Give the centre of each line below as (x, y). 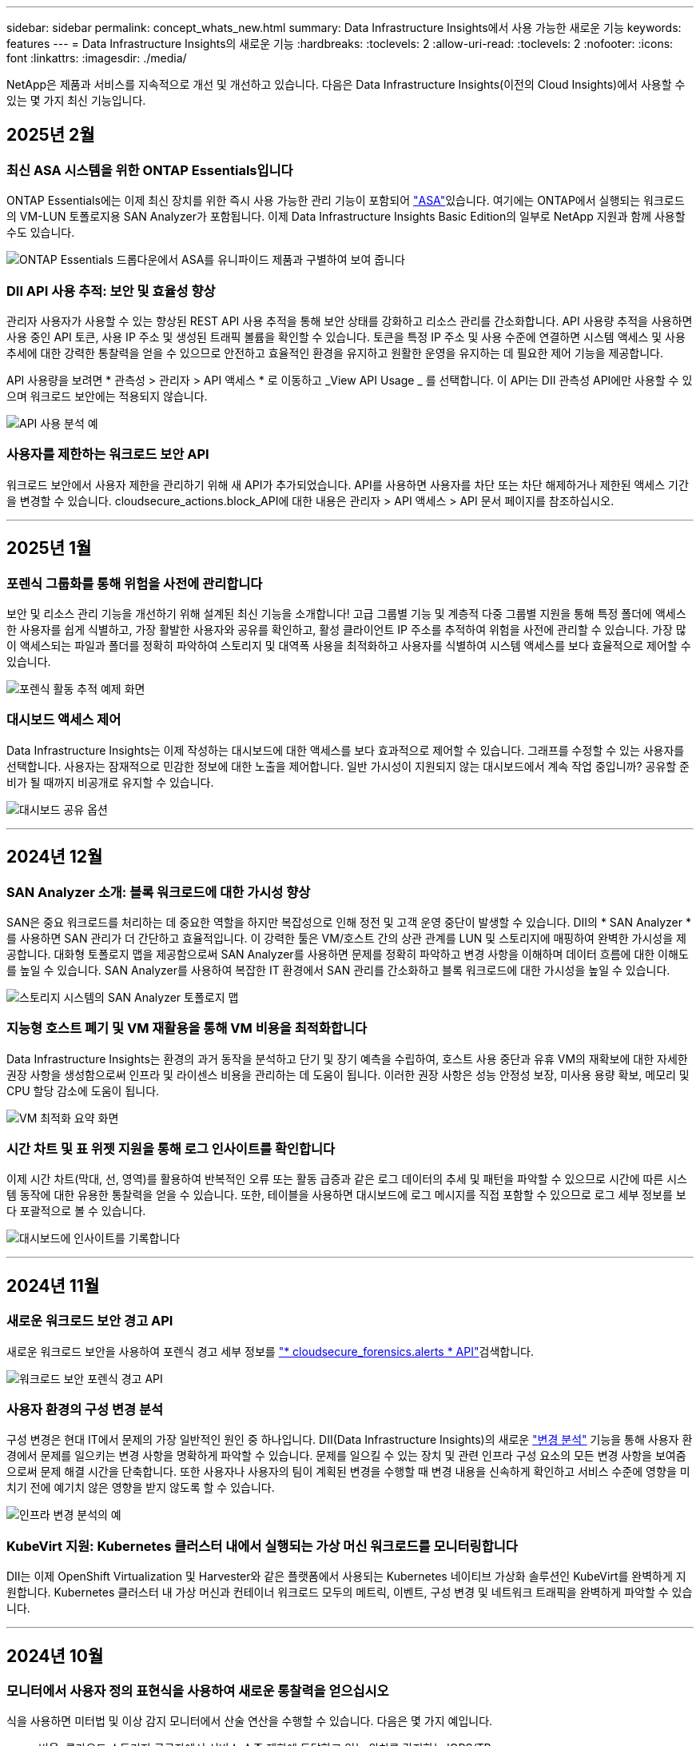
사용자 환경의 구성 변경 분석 (85, 1409)
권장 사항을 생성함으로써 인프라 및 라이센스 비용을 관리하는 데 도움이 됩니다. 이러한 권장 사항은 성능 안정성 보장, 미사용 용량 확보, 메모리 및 (348, 1074)
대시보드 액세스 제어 (64, 720)
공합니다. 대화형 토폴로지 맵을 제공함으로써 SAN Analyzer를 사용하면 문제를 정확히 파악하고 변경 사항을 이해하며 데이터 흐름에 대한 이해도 (348, 954)
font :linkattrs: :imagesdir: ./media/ (97, 58)
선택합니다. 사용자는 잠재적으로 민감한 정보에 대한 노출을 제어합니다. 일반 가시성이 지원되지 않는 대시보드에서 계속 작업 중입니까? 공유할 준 (348, 766)
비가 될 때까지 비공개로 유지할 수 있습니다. (110, 782)
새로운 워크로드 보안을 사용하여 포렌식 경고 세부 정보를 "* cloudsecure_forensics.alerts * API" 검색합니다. (270, 1351)
